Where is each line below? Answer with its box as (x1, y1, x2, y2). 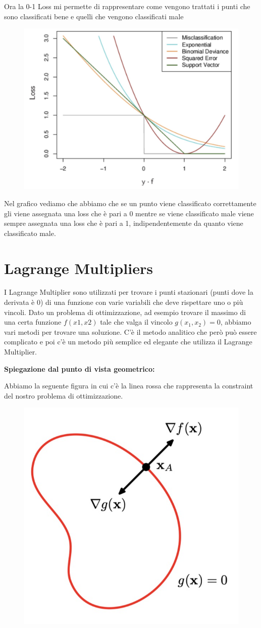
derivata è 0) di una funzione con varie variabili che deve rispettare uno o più (4, 297, 243, 307)
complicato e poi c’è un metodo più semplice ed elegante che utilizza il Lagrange (4, 336, 252, 347)
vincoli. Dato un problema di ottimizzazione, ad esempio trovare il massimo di (4, 306, 246, 317)
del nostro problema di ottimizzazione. (4, 390, 123, 401)
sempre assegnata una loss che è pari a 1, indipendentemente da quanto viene (4, 218, 243, 228)
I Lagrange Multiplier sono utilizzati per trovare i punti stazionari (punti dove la (4, 287, 253, 297)
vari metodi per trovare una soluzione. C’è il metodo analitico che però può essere (4, 326, 257, 337)
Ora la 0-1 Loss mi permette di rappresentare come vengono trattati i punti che (4, 1, 250, 11)
